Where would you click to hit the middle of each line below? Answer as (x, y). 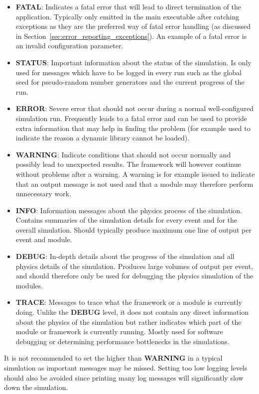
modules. (29, 285)
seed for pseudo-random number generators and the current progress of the (130, 82)
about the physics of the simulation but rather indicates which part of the (129, 322)
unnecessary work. (43, 194)
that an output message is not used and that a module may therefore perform (134, 184)
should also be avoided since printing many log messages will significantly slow (124, 377)
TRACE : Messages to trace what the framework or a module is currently (129, 302)
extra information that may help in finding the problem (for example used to (133, 128)
